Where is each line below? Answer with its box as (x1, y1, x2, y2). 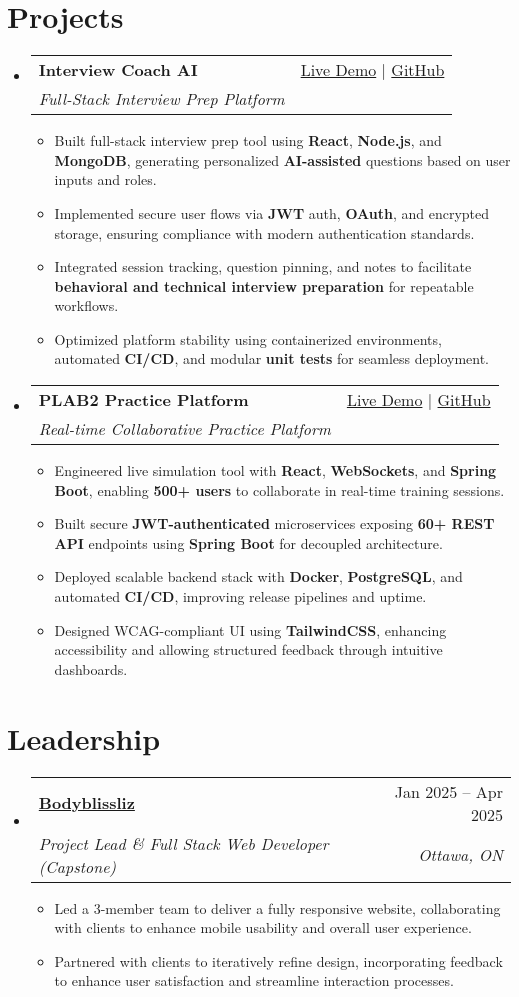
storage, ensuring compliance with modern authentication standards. (54, 222, 475, 243)
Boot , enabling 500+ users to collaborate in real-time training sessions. (54, 479, 505, 500)
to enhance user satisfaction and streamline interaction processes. (54, 970, 454, 991)
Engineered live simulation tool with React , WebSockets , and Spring (54, 460, 497, 481)
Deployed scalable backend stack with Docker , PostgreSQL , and (54, 566, 463, 587)
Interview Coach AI (38, 58, 198, 82)
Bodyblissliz (38, 791, 135, 815)
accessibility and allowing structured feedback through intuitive (54, 639, 443, 660)
